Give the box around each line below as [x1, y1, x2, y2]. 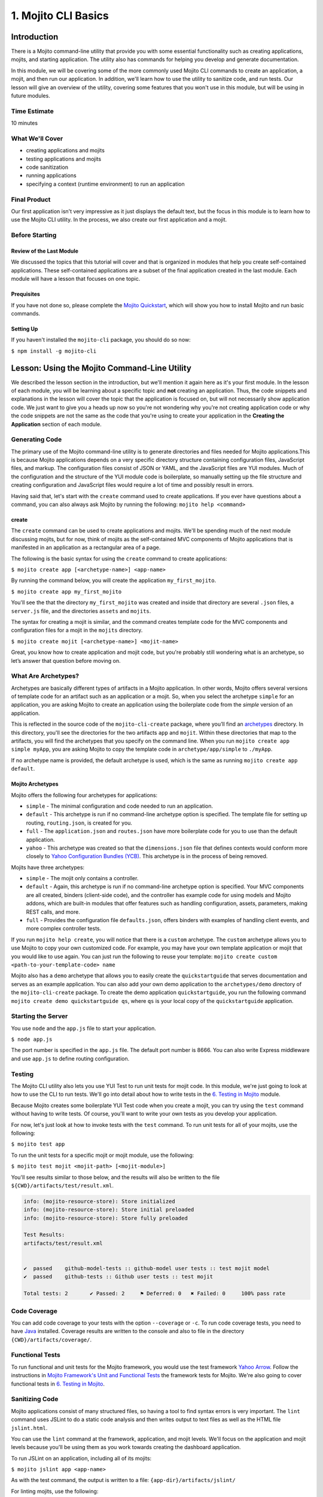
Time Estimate [11, 107, 54, 115]
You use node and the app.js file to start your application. [11, 1025, 157, 1032]
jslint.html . [11, 1424, 48, 1431]
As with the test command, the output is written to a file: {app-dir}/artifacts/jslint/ [11, 1477, 236, 1484]
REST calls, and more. [26, 908, 80, 916]
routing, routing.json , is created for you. [26, 819, 133, 826]
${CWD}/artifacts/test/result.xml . [11, 1181, 114, 1189]
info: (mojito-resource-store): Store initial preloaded [23, 1207, 194, 1213]
